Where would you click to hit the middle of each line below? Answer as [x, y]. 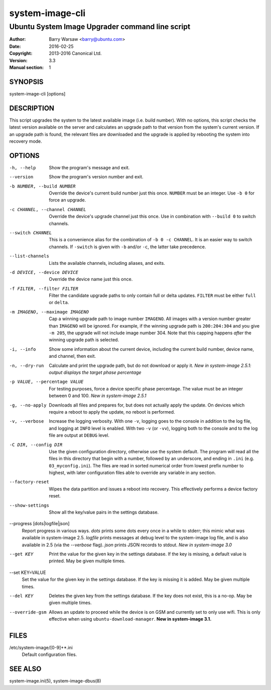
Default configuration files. [49, 655]
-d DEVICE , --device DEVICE [44, 272]
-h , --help [23, 168]
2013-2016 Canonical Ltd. [75, 53]
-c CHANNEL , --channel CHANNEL [48, 209]
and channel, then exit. [73, 356]
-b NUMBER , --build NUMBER [42, 186]
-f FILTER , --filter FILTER [44, 288]
